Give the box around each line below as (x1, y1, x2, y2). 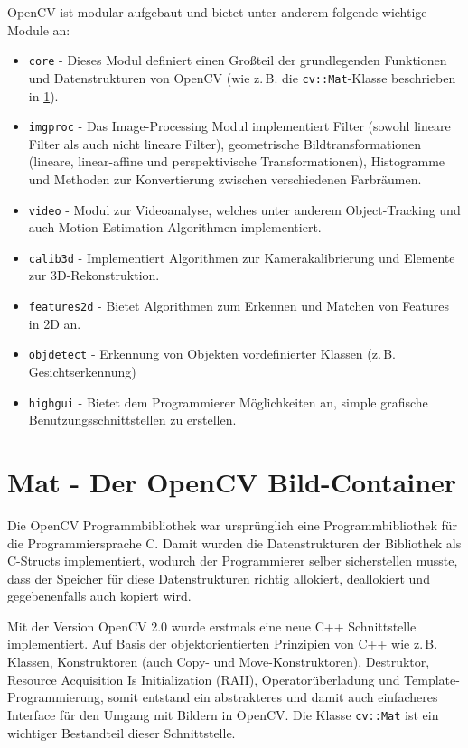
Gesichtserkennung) (28, 361, 136, 380)
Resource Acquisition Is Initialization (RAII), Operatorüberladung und (7, 669, 400, 688)
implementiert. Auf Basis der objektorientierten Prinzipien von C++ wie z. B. (7, 634, 438, 653)
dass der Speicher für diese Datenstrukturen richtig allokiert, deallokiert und (7, 568, 430, 587)
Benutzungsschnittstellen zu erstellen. (28, 410, 237, 429)
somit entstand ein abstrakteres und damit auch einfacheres (108, 687, 438, 706)
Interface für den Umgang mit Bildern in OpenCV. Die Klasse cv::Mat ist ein (7, 705, 439, 724)
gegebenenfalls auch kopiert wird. (7, 586, 192, 605)
